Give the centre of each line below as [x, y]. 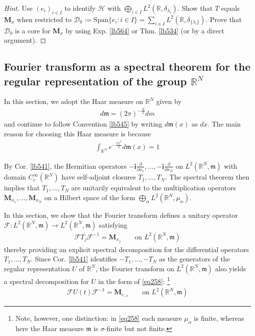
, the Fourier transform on [135, 268]
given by [169, 101]
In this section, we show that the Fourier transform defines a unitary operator [121, 215]
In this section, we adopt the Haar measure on [74, 101]
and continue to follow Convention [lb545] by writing [83, 124]
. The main [224, 124]
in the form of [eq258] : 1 [134, 280]
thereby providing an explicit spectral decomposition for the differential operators [127, 249]
